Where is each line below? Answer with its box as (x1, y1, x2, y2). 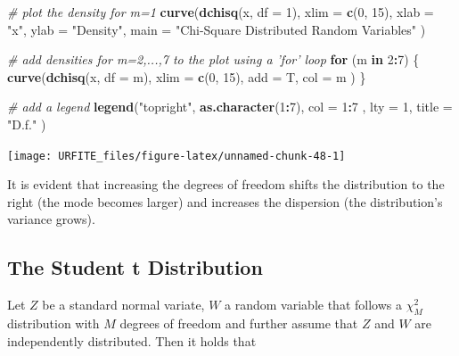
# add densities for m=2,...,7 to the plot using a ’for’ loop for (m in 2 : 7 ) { (7, 50, 420, 69)
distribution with (7, 314, 100, 332)
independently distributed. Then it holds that (7, 331, 257, 350)
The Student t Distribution (7, 253, 263, 281)
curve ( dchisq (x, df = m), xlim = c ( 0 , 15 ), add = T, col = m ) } (7, 67, 366, 86)
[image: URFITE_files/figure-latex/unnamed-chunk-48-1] (7, 149, 346, 162)
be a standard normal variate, (42, 295, 205, 314)
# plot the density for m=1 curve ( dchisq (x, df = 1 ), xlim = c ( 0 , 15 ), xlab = (7, 3, 434, 21)
